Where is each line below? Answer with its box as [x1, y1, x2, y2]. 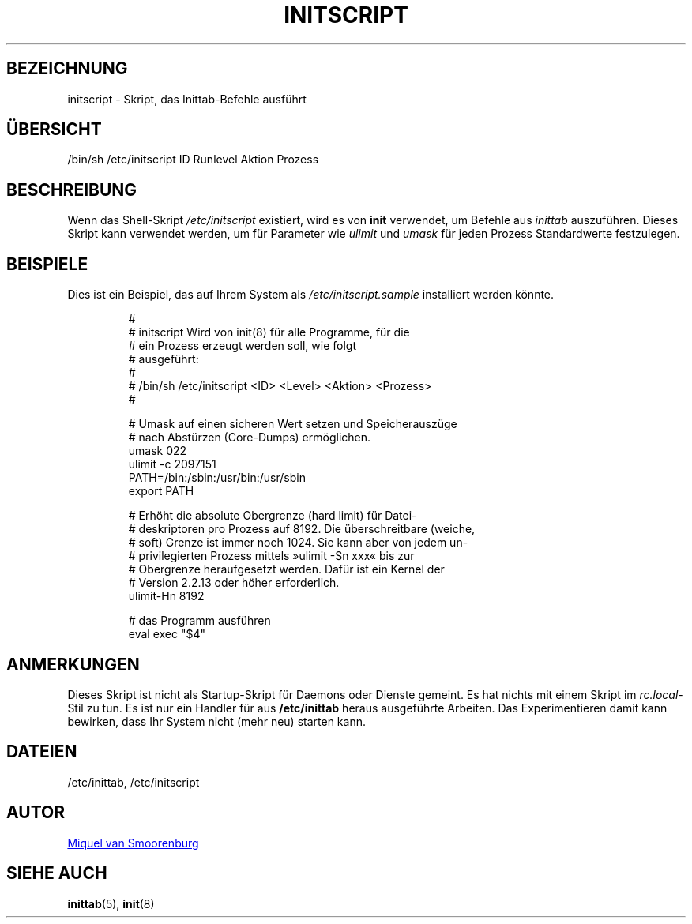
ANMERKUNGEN [6, 654, 140, 674]
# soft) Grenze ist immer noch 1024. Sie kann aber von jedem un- [128, 535, 468, 550]
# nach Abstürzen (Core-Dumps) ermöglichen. [128, 430, 371, 445]
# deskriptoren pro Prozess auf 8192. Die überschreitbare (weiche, [128, 522, 476, 536]
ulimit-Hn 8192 [128, 589, 205, 603]
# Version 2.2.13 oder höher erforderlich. [128, 576, 340, 590]
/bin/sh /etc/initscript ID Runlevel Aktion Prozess [67, 152, 319, 167]
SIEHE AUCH [6, 863, 107, 884]
